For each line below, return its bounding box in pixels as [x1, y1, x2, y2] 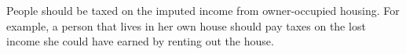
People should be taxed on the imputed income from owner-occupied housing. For [6, 2, 400, 18]
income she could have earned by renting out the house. [6, 33, 274, 49]
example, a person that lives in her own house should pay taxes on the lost [6, 17, 366, 34]
